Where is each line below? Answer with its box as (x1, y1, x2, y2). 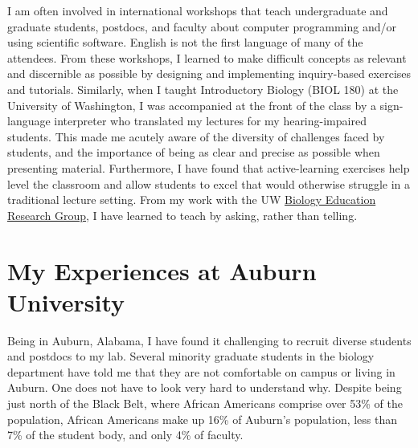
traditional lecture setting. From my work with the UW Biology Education (7, 191, 376, 208)
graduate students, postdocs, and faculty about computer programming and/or (7, 18, 396, 35)
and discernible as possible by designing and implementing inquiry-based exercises (7, 65, 412, 82)
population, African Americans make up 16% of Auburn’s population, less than (7, 410, 398, 427)
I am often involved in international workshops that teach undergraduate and (7, 2, 388, 18)
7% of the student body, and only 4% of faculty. (7, 426, 244, 443)
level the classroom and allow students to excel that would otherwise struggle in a (7, 175, 411, 192)
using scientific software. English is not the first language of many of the (7, 34, 363, 51)
